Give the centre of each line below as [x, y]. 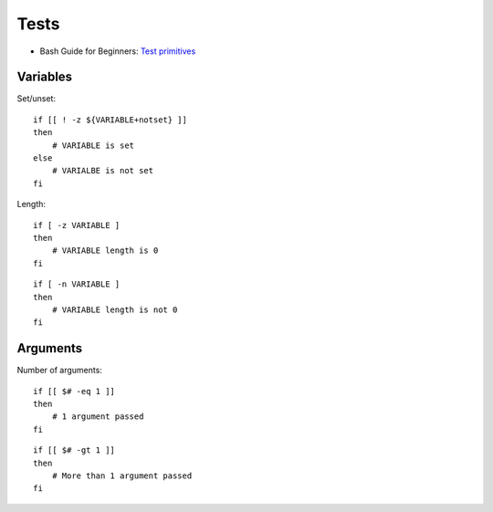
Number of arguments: [59, 371]
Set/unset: [37, 99]
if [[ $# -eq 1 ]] [74, 391]
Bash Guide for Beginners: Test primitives [118, 51]
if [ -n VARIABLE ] [77, 284]
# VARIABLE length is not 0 [115, 309]
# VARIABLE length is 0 [105, 251]
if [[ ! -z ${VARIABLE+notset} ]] [110, 120]
